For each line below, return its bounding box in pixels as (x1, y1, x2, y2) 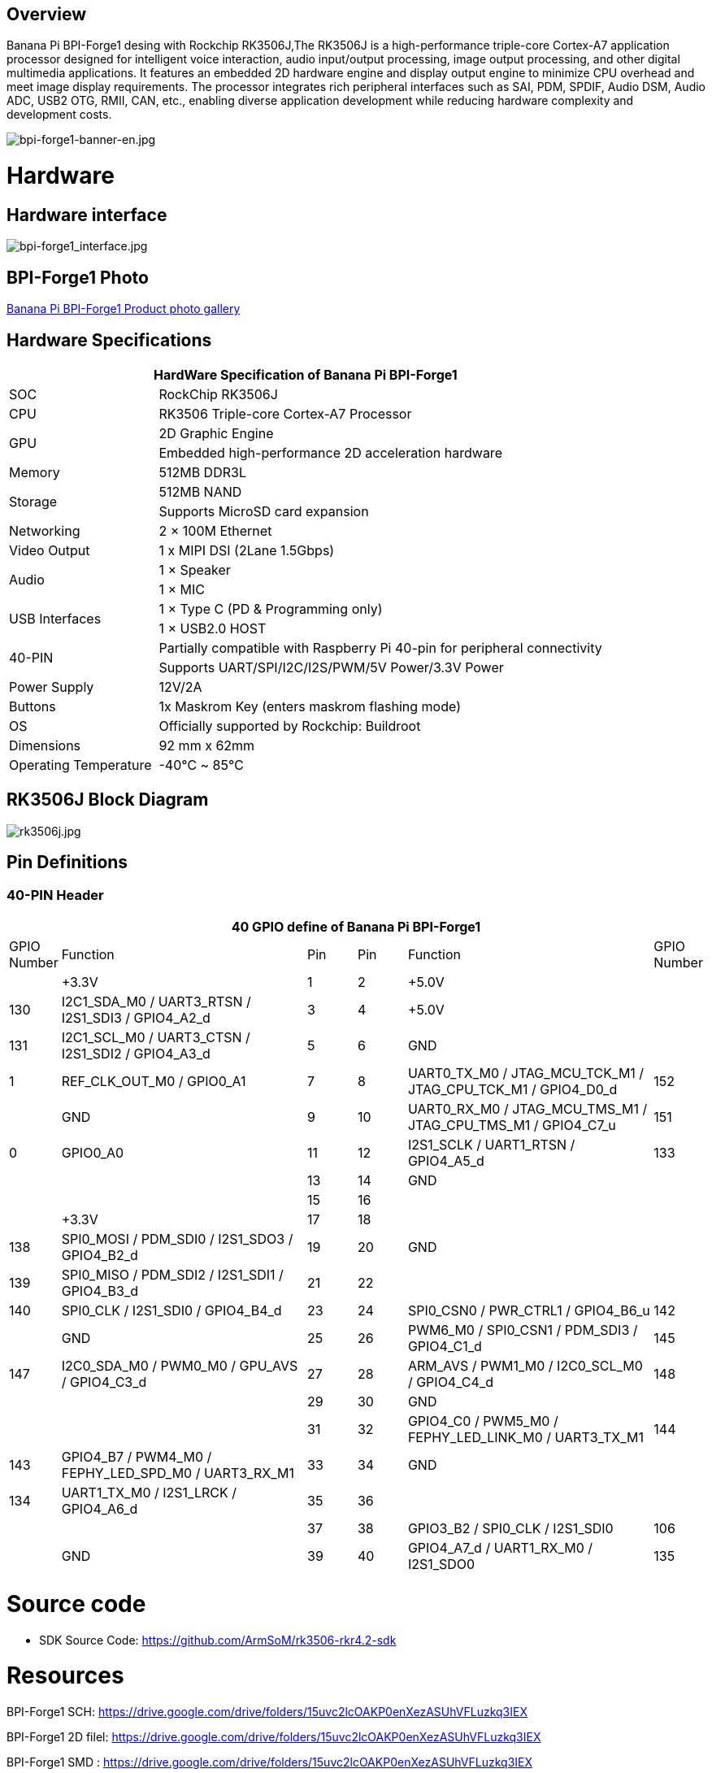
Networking (9, 523, 80, 540)
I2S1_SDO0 (407, 1556, 475, 1573)
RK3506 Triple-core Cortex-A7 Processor (158, 406, 412, 423)
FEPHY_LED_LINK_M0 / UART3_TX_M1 (407, 1429, 645, 1446)
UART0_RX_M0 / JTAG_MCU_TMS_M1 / (407, 1101, 648, 1118)
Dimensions (9, 737, 81, 754)
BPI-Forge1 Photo (7, 267, 149, 288)
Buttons (9, 698, 56, 715)
